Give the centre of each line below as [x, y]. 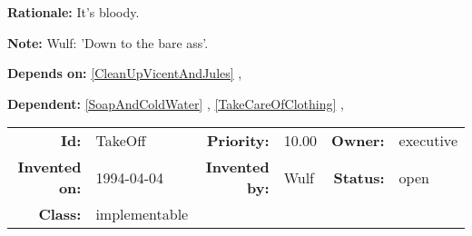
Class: [60, 214]
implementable [142, 214]
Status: [359, 177]
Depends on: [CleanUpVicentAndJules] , [125, 73]
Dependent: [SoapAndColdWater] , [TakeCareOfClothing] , [176, 103]
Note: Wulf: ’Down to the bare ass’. [108, 42]
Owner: [358, 141]
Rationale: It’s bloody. [74, 12]
